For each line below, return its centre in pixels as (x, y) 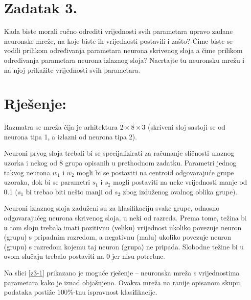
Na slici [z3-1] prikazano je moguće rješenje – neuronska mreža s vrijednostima (122, 272)
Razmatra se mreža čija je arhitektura (61, 127)
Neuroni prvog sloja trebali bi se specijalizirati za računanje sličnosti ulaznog (119, 153)
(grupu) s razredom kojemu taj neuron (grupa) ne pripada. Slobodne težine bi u (124, 246)
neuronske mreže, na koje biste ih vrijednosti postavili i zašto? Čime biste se (118, 41)
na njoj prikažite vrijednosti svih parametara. (72, 69)
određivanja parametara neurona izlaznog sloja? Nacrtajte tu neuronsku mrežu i (124, 60)
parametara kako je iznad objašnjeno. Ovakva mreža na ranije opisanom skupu (122, 282)
